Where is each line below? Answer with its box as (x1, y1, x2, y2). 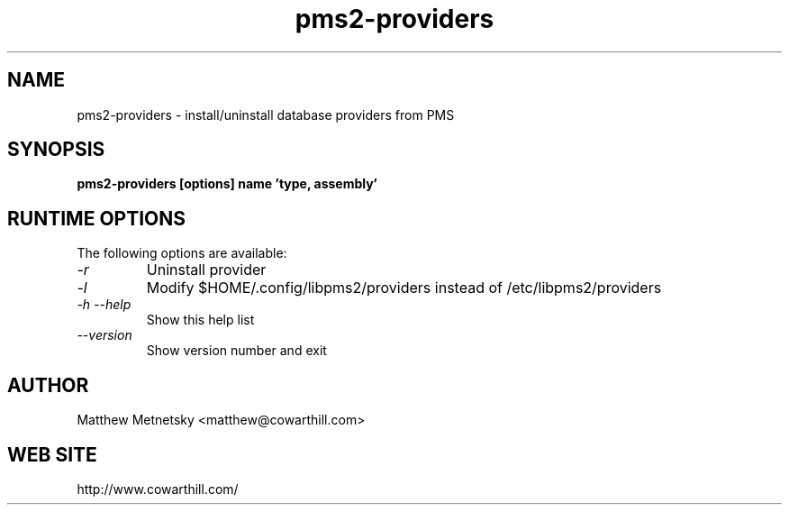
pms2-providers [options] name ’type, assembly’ (77, 176, 377, 192)
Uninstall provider (146, 261, 267, 279)
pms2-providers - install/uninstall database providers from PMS (77, 106, 455, 123)
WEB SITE (7, 443, 97, 466)
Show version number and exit (146, 343, 327, 359)
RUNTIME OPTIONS (7, 206, 186, 230)
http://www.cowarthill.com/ (77, 480, 239, 497)
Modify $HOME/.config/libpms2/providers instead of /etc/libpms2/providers (146, 279, 662, 297)
